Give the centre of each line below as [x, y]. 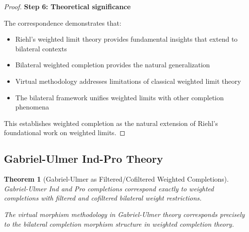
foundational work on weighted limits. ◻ [65, 132]
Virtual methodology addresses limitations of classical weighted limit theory [128, 81]
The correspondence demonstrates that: [63, 23]
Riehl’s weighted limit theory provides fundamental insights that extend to [126, 39]
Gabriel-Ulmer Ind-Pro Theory [83, 159]
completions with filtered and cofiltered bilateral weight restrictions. [103, 198]
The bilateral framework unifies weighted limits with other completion [120, 97]
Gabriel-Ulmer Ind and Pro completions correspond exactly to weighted [109, 188]
